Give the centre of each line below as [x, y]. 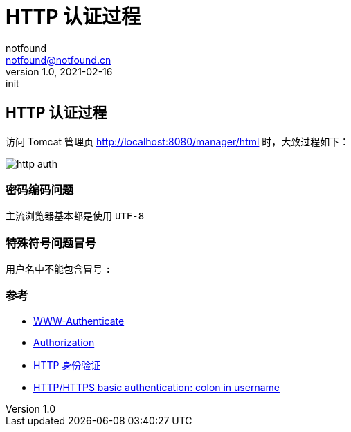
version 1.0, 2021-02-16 [59, 71]
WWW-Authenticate [79, 321]
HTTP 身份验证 [67, 365]
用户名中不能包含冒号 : [58, 269]
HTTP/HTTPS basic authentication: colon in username [156, 387]
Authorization [64, 342]
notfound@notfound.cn [58, 60]
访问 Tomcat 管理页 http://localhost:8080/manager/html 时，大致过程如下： [178, 141]
